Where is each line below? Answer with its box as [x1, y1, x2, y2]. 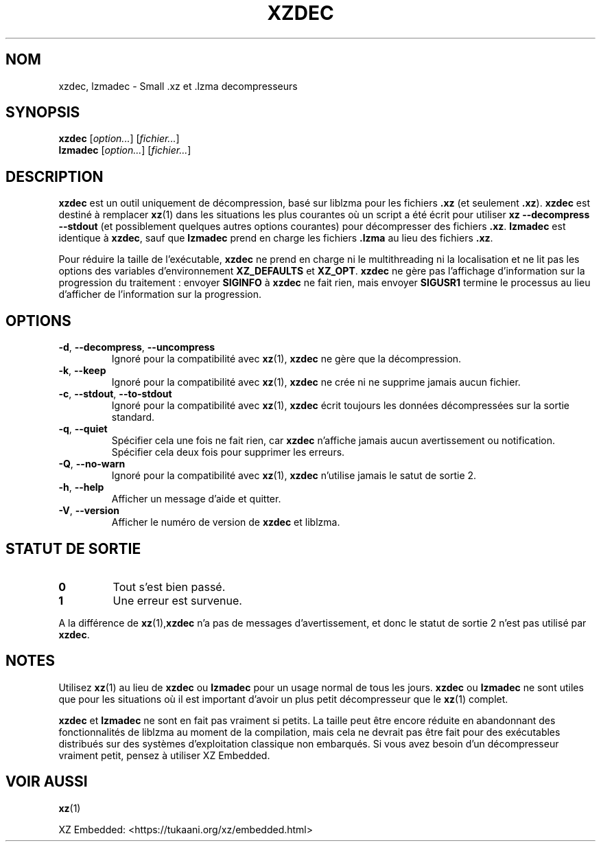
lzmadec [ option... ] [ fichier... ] [58, 144, 191, 156]
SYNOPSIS [5, 104, 80, 121]
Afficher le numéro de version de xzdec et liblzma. [111, 516, 340, 529]
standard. [111, 411, 155, 423]
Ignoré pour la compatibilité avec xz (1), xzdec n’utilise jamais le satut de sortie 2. [111, 469, 477, 482]
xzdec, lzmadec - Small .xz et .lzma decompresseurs [58, 80, 298, 92]
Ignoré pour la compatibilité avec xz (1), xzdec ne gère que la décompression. [111, 353, 462, 365]
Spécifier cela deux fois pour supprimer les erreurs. [111, 446, 345, 459]
